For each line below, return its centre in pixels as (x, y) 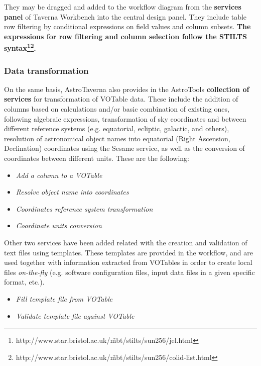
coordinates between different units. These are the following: (97, 158)
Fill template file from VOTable (64, 298)
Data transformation (46, 70)
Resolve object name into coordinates (72, 192)
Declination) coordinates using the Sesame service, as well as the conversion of (124, 148)
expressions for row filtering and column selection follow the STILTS (125, 36)
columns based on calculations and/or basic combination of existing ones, (117, 109)
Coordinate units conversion (59, 225)
